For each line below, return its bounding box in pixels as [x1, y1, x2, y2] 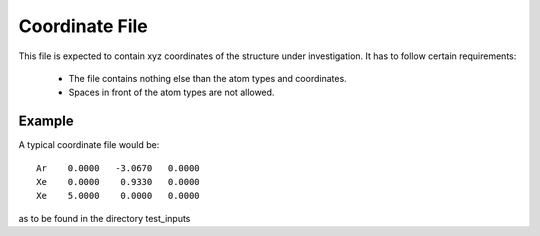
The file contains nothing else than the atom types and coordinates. [68, 72, 347, 84]
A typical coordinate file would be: [18, 139, 160, 151]
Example [18, 113, 74, 130]
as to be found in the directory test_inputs [18, 212, 191, 224]
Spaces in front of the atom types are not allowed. [68, 86, 275, 99]
